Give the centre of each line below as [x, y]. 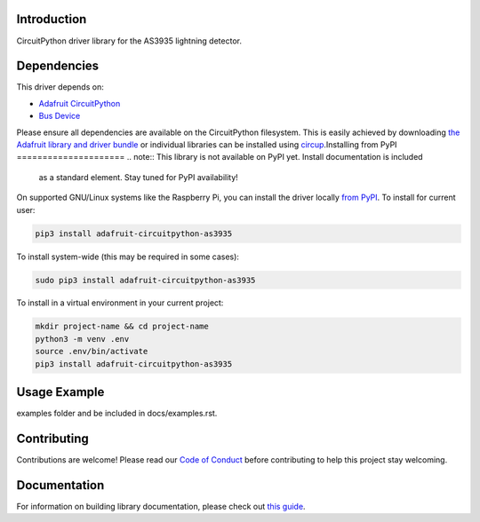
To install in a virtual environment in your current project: [120, 303]
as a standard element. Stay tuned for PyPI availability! [139, 177]
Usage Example [60, 392]
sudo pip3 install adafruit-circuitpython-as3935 [145, 280]
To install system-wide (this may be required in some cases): [128, 257]
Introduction [52, 19]
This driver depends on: [60, 87]
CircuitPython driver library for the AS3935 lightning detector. [129, 41]
